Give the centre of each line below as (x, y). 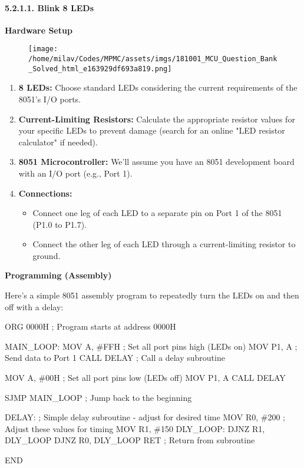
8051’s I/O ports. (49, 99)
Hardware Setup (39, 30)
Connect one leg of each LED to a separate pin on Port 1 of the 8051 (157, 213)
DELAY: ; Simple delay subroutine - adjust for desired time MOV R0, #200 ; (145, 417)
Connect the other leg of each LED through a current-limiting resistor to (164, 244)
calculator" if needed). (58, 142)
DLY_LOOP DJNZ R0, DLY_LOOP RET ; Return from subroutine (130, 440)
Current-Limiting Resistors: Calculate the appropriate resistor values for (157, 119)
